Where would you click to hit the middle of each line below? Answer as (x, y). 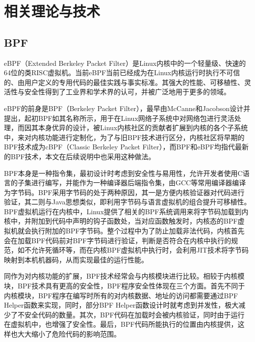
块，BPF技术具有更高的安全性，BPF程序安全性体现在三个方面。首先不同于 (125, 286)
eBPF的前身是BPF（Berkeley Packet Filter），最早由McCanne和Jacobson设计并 (127, 108)
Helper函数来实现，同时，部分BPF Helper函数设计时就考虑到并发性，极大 (121, 305)
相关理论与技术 (52, 11)
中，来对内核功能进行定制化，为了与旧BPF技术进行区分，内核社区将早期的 (124, 137)
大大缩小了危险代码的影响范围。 (69, 334)
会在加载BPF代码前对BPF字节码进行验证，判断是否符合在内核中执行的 (118, 240)
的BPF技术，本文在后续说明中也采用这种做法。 (80, 156)
